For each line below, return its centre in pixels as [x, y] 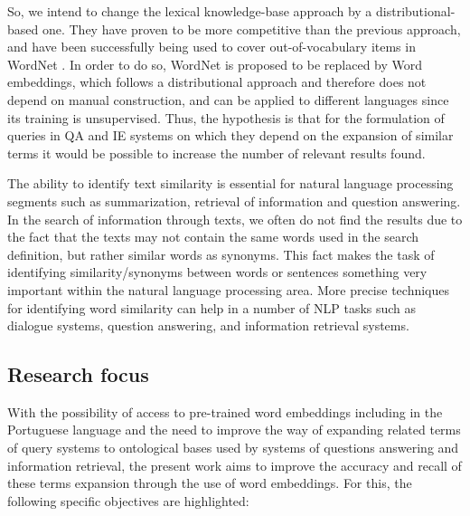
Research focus [78, 374]
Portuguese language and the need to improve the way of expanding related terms [234, 430]
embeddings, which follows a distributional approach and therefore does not [217, 82]
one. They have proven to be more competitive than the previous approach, [251, 29]
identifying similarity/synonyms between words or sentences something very [217, 272]
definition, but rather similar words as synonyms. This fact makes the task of [221, 254]
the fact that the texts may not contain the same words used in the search [213, 237]
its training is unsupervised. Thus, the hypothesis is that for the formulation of [226, 117]
